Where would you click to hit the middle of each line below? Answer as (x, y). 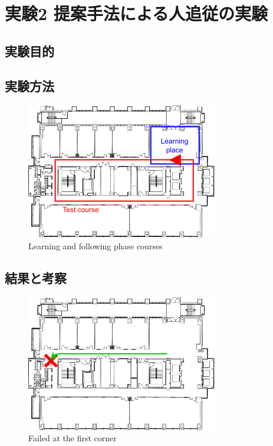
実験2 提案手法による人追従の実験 (136, 13)
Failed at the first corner (73, 438)
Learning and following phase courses (96, 245)
